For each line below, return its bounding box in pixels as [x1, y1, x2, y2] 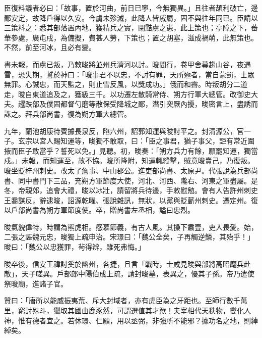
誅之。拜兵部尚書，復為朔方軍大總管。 [4, 108, 131, 119]
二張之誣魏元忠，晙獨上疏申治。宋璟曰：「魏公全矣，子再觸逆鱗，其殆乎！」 [4, 231, 254, 242]
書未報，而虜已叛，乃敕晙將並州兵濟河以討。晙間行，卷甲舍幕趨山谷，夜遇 [4, 59, 251, 69]
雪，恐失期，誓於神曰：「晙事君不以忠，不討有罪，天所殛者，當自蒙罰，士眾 [4, 69, 254, 79]
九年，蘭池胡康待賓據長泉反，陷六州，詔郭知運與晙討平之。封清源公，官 [4, 125, 244, 136]
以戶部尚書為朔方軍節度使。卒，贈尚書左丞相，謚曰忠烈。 [4, 205, 194, 215]
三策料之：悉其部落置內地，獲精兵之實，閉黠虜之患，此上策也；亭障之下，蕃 [4, 22, 258, 33]
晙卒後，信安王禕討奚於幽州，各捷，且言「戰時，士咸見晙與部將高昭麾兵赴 [4, 258, 251, 269]
